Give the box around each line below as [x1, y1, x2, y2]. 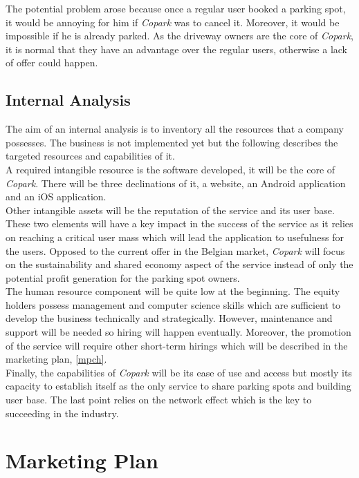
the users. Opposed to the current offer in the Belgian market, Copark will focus [6, 243, 345, 258]
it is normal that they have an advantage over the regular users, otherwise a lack [6, 41, 348, 56]
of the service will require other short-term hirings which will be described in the [6, 338, 348, 352]
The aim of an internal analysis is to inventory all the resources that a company [6, 122, 344, 136]
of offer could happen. [6, 55, 98, 70]
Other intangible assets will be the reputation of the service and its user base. [6, 202, 335, 217]
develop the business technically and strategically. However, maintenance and [6, 311, 333, 325]
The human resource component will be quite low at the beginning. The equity [6, 284, 340, 298]
